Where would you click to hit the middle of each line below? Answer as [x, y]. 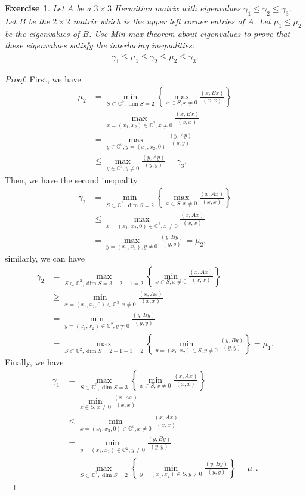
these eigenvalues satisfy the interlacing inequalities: [100, 45]
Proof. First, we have [43, 79]
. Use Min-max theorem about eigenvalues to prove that [189, 33]
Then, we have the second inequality [71, 179]
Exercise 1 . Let [35, 8]
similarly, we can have [45, 258]
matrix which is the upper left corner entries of [159, 21]
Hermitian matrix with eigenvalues [178, 8]
